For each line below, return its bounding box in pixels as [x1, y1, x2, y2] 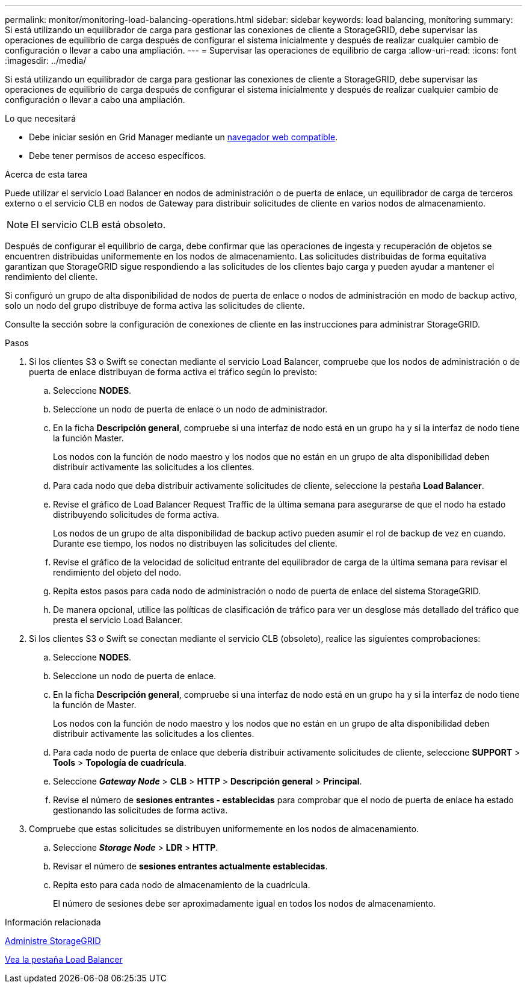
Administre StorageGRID [5, 936, 101, 946]
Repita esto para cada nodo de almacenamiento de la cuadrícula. [53, 880, 310, 890]
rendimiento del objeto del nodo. [53, 567, 182, 577]
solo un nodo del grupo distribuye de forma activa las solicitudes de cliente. [5, 300, 305, 311]
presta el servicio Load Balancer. [53, 615, 183, 625]
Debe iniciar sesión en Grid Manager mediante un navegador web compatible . [29, 132, 338, 142]
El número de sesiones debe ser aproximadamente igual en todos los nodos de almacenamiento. [53, 898, 436, 909]
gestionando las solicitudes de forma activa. [53, 805, 228, 815]
